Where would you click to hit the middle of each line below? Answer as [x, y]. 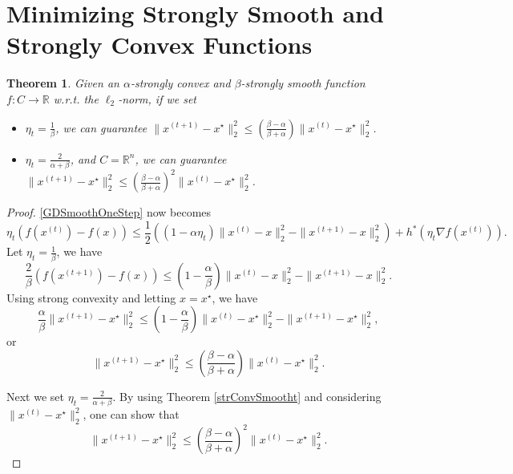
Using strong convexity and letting [91, 297]
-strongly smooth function [303, 83]
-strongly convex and [180, 83]
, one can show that [131, 414]
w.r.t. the [76, 98]
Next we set [35, 396]
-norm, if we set [157, 98]
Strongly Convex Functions [160, 45]
